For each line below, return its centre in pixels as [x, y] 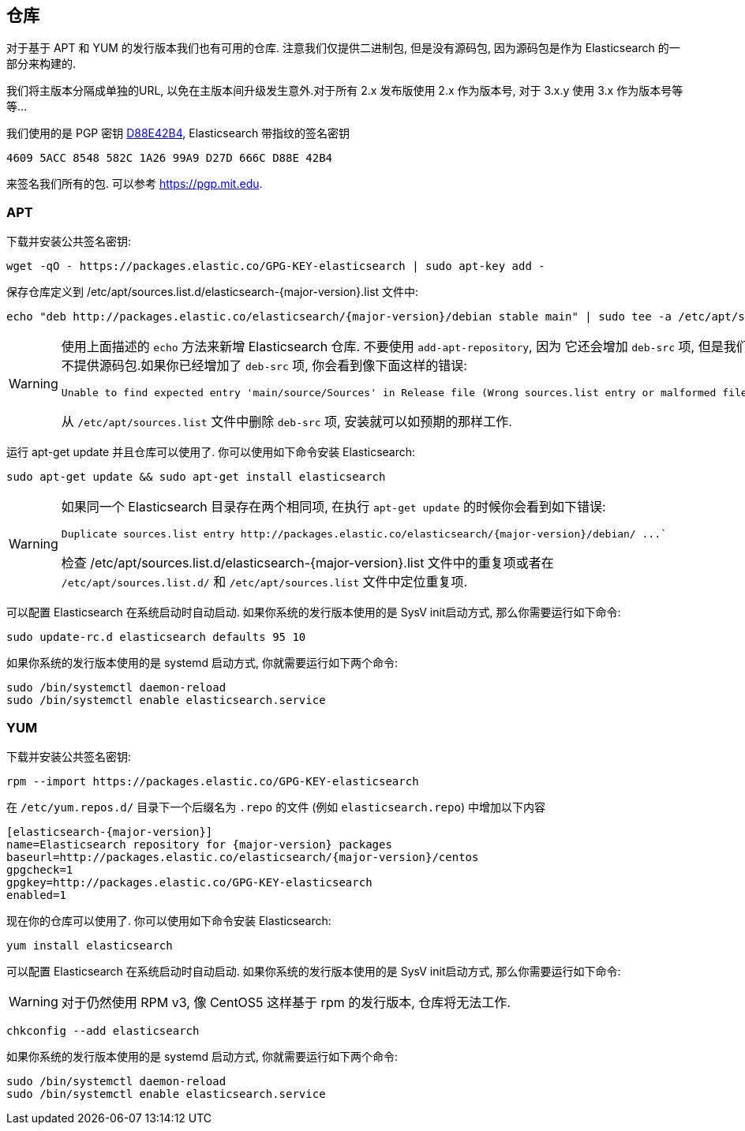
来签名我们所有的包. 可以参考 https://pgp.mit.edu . [135, 184]
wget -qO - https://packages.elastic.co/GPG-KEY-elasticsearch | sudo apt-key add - [276, 266]
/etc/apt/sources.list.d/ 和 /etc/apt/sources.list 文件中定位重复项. [264, 582]
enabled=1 [36, 895]
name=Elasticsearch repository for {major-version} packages [199, 844]
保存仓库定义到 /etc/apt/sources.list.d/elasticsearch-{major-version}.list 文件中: [213, 292]
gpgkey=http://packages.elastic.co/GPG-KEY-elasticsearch [189, 882]
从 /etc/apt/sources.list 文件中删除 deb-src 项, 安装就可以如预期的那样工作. [286, 422]
